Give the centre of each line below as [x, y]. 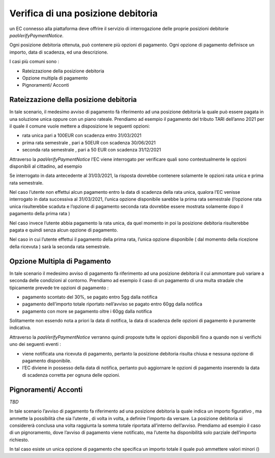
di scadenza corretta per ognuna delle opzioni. [71, 375]
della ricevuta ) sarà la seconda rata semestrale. [60, 246]
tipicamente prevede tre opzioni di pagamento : [59, 288]
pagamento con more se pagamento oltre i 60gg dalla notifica [87, 311]
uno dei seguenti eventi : [35, 344]
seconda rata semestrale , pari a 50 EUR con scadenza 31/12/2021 [92, 150]
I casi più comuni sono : [34, 62]
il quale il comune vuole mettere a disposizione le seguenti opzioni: [80, 126]
